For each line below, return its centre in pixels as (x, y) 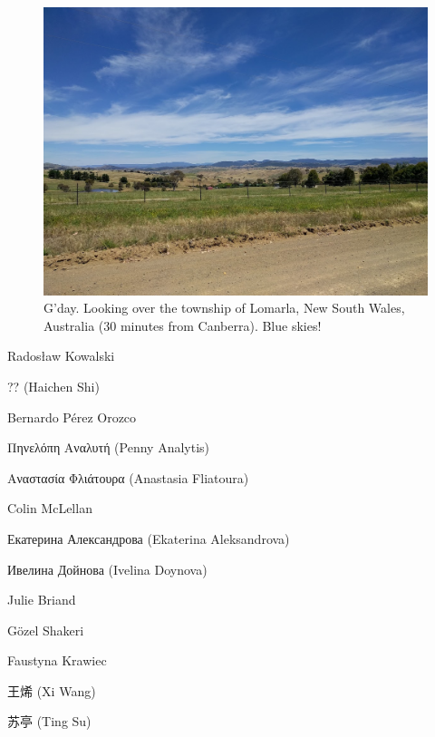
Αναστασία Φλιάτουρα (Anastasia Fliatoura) (128, 477)
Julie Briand (42, 600)
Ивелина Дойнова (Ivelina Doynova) (107, 569)
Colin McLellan (50, 508)
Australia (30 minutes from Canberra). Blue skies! (183, 325)
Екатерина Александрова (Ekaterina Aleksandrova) (149, 538)
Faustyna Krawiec (57, 660)
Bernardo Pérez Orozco (72, 417)
